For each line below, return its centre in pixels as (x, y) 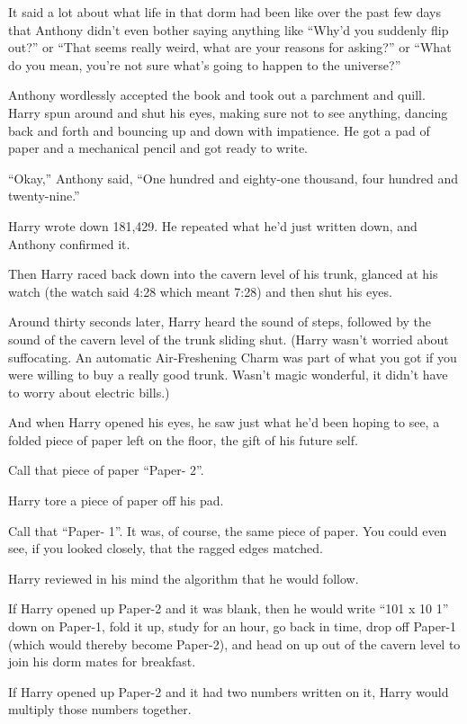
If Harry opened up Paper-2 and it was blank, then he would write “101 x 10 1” (229, 608)
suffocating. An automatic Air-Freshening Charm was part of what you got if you (233, 357)
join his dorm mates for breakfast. (102, 661)
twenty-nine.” (44, 196)
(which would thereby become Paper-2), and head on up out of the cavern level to (234, 644)
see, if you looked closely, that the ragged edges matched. (166, 548)
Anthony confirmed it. (69, 243)
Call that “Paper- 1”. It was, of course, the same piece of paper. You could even (228, 530)
